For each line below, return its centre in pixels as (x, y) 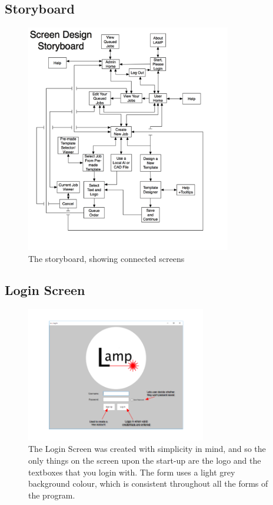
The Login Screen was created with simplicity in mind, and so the (147, 449)
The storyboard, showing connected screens (106, 258)
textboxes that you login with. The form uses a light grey (132, 472)
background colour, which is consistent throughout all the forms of (148, 483)
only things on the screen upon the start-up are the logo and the (145, 460)
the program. (52, 495)
